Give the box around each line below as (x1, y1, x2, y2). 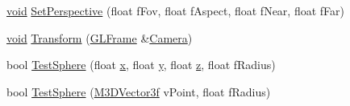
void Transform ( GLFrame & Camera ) (6, 29, 193, 46)
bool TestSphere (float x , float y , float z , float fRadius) (6, 56, 276, 73)
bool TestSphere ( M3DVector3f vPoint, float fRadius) (6, 83, 271, 100)
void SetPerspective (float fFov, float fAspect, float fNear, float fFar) (6, 2, 344, 18)
